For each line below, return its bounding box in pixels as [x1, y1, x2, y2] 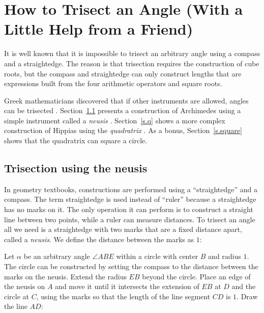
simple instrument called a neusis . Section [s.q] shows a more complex [4, 115, 225, 125]
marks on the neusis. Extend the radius [4, 271, 127, 281]
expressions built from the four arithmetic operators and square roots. [4, 78, 222, 89]
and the [231, 281, 256, 292]
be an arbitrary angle [23, 251, 90, 262]
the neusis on [4, 281, 45, 292]
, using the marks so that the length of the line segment [36, 291, 211, 301]
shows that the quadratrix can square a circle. [4, 135, 148, 146]
